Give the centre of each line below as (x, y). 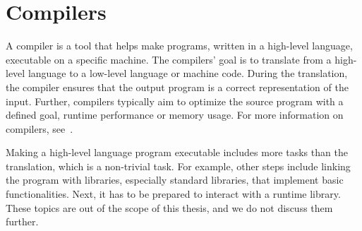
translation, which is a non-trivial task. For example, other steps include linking (178, 166)
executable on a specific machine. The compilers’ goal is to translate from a (169, 59)
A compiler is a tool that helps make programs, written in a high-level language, (179, 46)
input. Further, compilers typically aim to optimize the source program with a (175, 101)
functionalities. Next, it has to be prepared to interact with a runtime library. (173, 194)
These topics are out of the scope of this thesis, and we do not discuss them (169, 207)
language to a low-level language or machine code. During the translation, (188, 73)
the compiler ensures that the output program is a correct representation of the (177, 87)
